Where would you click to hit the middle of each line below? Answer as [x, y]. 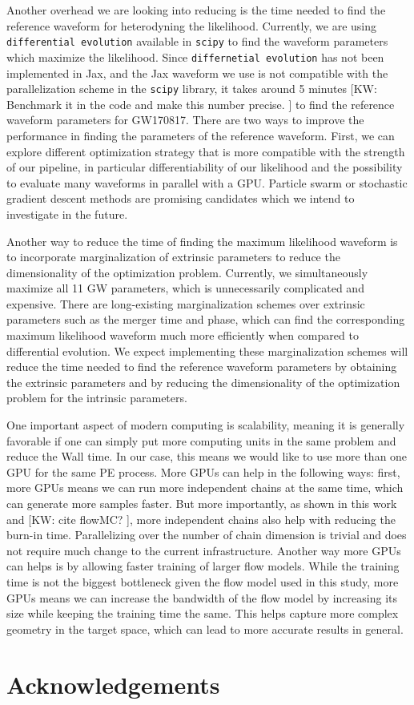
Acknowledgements [113, 684]
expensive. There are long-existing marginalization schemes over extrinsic [186, 303]
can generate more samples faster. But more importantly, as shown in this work [202, 503]
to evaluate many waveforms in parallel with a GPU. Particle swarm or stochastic [207, 182]
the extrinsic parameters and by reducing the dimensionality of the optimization [203, 382]
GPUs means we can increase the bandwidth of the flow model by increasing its [202, 597]
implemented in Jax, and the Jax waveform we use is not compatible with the [197, 73]
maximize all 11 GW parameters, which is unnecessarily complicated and [185, 288]
